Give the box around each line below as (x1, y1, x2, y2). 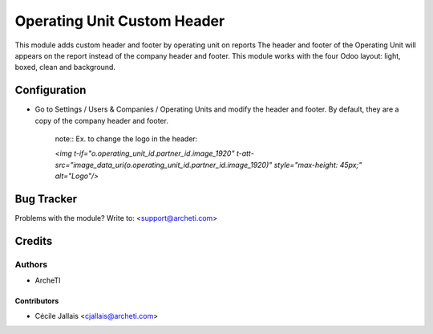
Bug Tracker (14, 193, 78, 206)
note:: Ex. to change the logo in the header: (55, 134, 198, 144)
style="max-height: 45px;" (273, 160, 362, 169)
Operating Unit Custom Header (14, 12, 225, 30)
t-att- (236, 149, 254, 158)
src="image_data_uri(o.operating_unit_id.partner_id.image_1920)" (55, 160, 273, 169)
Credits (14, 234, 53, 248)
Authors (14, 259, 48, 270)
